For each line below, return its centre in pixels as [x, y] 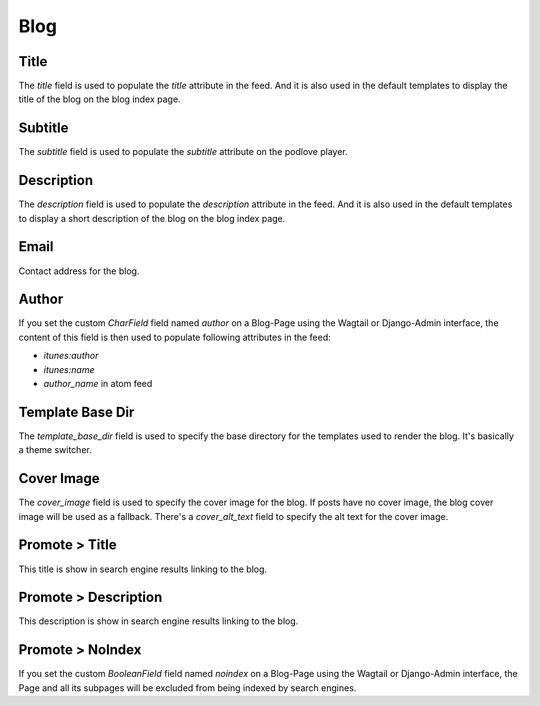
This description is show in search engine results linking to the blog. [158, 621]
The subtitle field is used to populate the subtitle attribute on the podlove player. [183, 152]
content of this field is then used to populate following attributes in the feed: [175, 337]
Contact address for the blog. [79, 271]
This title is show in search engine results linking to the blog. [143, 569]
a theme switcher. [55, 450]
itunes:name [69, 369]
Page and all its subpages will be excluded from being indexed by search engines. [187, 687]
